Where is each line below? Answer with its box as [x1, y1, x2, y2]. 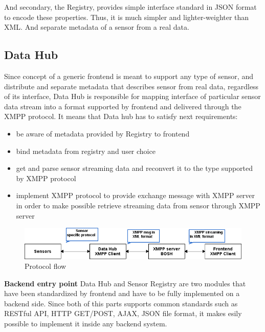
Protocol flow [25, 261, 67, 271]
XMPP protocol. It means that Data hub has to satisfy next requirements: [4, 111, 238, 122]
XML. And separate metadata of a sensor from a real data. [4, 22, 189, 32]
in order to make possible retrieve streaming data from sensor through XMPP [16, 200, 260, 210]
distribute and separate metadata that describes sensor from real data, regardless [4, 81, 259, 91]
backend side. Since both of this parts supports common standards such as [4, 298, 238, 308]
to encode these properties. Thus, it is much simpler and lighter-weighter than [4, 11, 249, 22]
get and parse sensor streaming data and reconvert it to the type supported [16, 163, 253, 173]
